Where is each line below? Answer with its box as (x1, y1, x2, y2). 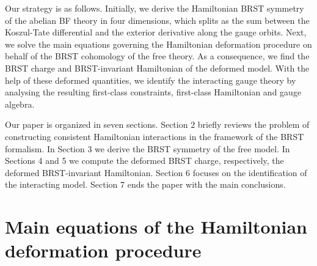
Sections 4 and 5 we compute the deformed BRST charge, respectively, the (5, 154, 284, 167)
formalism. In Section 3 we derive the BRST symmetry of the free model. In (5, 142, 290, 155)
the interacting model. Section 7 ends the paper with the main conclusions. (5, 178, 286, 191)
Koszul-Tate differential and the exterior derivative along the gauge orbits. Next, (5, 26, 307, 39)
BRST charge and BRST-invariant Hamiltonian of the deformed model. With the (5, 61, 310, 74)
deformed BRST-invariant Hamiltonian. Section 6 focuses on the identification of (5, 166, 307, 179)
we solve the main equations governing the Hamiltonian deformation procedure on (5, 37, 312, 50)
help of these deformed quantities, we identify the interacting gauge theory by (5, 73, 296, 86)
